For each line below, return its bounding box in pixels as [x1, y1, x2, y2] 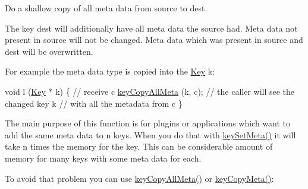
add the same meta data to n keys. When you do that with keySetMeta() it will [5, 128, 296, 141]
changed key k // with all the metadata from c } [5, 97, 183, 109]
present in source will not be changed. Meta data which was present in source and [5, 33, 303, 46]
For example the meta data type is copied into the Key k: [5, 65, 215, 78]
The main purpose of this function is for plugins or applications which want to [5, 117, 291, 129]
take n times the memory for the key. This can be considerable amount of [5, 140, 273, 153]
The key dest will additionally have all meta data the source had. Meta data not [5, 21, 298, 34]
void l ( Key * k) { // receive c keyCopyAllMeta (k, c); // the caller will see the [5, 85, 295, 97]
